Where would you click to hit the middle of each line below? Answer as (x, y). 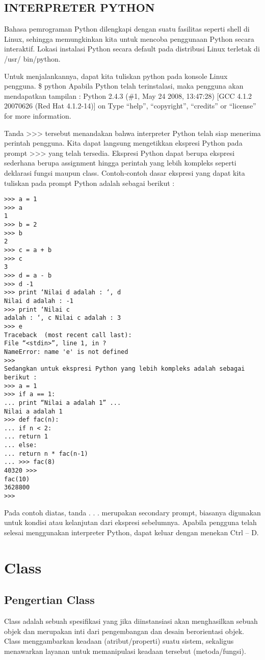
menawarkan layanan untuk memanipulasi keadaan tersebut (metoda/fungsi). (125, 651)
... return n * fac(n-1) (46, 453)
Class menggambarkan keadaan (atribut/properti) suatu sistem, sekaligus (119, 641)
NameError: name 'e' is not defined (66, 352)
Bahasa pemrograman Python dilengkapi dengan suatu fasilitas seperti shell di (127, 29)
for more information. (38, 115)
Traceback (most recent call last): (68, 335)
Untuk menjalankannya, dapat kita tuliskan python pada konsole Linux (116, 76)
